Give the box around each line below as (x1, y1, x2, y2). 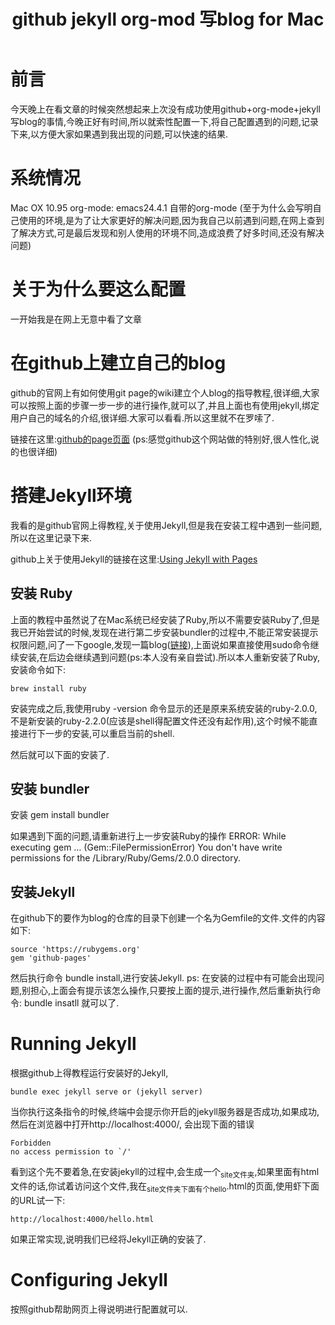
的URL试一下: (10, 1194, 66, 1206)
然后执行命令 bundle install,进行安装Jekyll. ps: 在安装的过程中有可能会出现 (10, 972, 316, 984)
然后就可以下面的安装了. (10, 748, 110, 760)
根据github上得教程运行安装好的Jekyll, (10, 1067, 169, 1079)
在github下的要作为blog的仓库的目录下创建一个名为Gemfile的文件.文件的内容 (10, 912, 326, 924)
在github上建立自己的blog (10, 352, 227, 374)
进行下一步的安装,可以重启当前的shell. (18, 727, 175, 739)
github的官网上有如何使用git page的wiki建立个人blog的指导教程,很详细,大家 (10, 386, 320, 399)
